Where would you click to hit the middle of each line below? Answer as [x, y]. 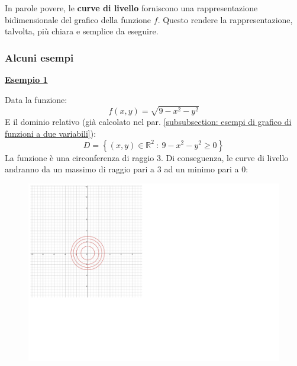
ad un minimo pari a [201, 169]
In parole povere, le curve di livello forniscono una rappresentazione [131, 8]
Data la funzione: [36, 99]
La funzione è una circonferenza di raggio [80, 157]
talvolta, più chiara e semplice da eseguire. [82, 31]
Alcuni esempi [39, 57]
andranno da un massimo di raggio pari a [80, 169]
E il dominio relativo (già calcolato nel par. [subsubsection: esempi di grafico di [148, 122]
